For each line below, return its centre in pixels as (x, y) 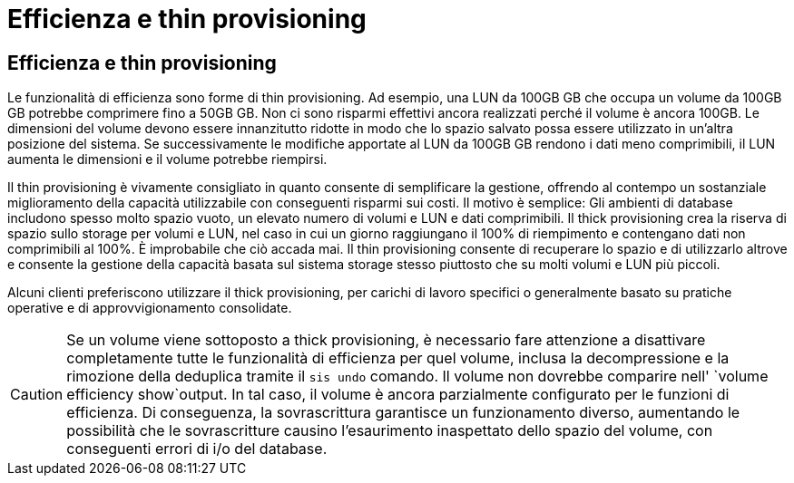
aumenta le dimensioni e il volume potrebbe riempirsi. (167, 159)
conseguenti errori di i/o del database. (197, 449)
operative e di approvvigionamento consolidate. (150, 308)
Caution (37, 395)
